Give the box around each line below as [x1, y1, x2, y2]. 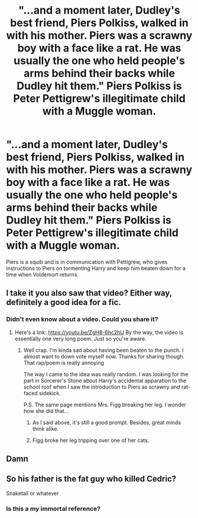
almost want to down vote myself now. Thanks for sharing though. [23, 352, 185, 360]
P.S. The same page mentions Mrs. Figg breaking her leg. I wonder [23, 401, 187, 408]
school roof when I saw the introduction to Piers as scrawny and [23, 383, 180, 390]
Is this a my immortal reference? [6, 504, 100, 513]
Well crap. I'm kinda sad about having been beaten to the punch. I [23, 347, 184, 354]
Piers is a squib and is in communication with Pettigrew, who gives [6, 258, 168, 265]
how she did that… [23, 407, 69, 414]
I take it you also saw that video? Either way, [6, 288, 173, 298]
